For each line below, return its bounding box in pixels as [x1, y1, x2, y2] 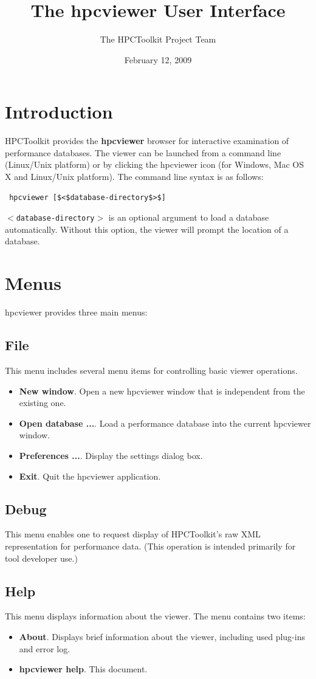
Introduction [5, 99, 113, 124]
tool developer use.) [5, 551, 78, 564]
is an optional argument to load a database [108, 211, 269, 224]
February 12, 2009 [124, 53, 192, 66]
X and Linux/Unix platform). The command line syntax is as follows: [5, 170, 264, 183]
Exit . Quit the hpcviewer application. [19, 469, 161, 482]
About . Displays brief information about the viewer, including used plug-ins [19, 630, 305, 643]
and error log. [19, 642, 70, 655]
